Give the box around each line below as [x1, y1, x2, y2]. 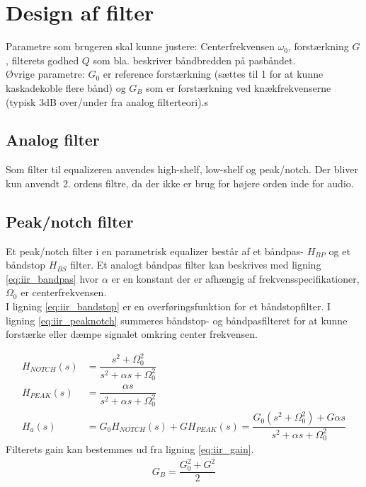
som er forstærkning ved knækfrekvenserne [146, 80, 331, 95]
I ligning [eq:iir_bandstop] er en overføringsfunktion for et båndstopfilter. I [6, 299, 331, 314]
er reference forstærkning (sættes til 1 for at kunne [103, 66, 324, 81]
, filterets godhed [6, 52, 79, 67]
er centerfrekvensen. [21, 285, 107, 300]
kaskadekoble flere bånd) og [6, 80, 126, 95]
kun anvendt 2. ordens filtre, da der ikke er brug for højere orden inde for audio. [6, 175, 354, 190]
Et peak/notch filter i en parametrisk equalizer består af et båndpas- [6, 243, 304, 258]
